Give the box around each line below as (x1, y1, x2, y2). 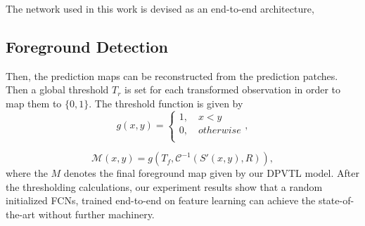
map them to (6, 95, 62, 110)
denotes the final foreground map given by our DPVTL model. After (63, 166, 359, 180)
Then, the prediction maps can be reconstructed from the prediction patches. (6, 68, 338, 83)
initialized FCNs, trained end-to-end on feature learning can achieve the (6, 193, 316, 208)
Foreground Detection (6, 35, 169, 57)
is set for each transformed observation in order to (124, 82, 341, 97)
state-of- (318, 193, 354, 208)
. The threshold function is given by (89, 95, 243, 110)
